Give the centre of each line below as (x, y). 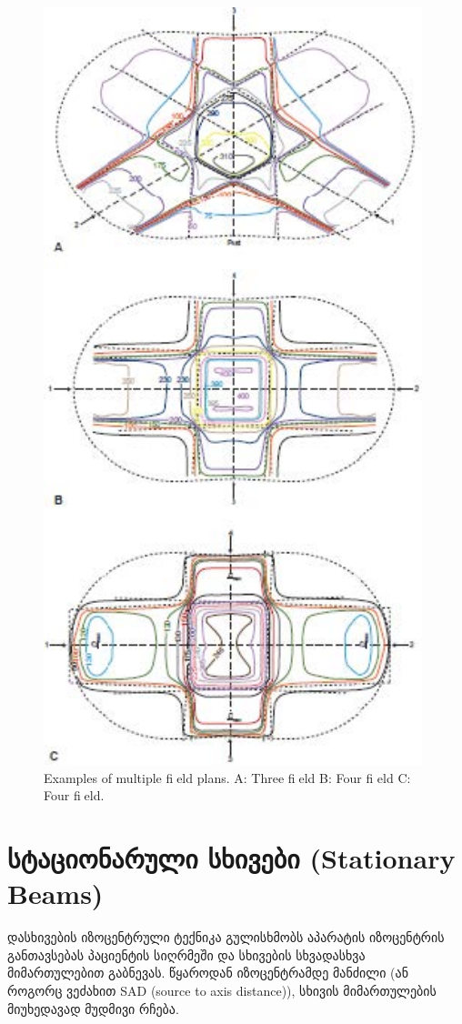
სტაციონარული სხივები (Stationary (231, 858)
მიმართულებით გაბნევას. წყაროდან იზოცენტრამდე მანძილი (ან (208, 973)
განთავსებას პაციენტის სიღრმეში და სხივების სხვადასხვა (186, 954)
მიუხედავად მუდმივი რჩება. (93, 1008)
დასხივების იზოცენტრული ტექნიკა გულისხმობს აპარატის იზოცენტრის (226, 937)
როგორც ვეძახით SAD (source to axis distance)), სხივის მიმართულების (222, 990)
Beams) (55, 893)
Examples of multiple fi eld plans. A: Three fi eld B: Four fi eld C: (227, 777)
